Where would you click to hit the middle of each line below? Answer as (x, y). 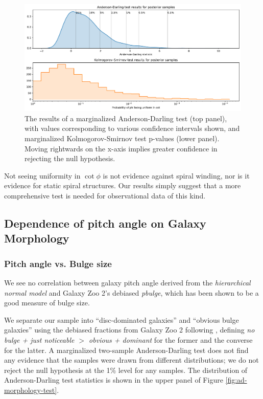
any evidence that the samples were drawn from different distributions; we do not (131, 360)
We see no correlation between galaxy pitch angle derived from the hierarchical (127, 283)
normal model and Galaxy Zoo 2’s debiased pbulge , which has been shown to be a (131, 292)
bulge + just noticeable (39, 340)
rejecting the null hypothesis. (70, 158)
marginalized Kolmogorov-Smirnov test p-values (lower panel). (122, 138)
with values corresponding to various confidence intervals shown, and (132, 128)
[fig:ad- (236, 380)
